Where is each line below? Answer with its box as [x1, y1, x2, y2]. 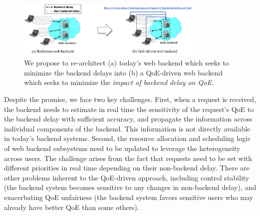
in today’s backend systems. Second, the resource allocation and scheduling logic [4, 133, 251, 143]
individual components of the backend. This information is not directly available [4, 123, 250, 133]
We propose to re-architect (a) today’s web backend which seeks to [24, 57, 229, 68]
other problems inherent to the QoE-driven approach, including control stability [4, 172, 249, 182]
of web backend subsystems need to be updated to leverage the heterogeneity [4, 143, 240, 153]
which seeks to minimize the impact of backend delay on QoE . [24, 77, 214, 87]
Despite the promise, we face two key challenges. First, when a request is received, [4, 94, 256, 104]
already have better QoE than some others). [4, 201, 139, 212]
